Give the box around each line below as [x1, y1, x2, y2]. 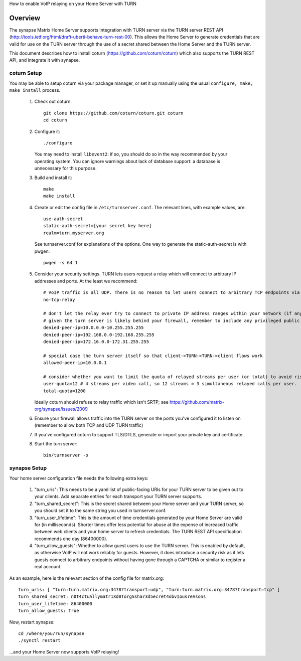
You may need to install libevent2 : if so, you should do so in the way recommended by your [34, 151, 228, 157]
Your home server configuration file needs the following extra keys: [9, 475, 148, 481]
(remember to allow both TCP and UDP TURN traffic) [34, 422, 143, 428]
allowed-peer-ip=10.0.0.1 [43, 360, 107, 366]
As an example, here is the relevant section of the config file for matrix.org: [9, 575, 164, 581]
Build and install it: [34, 175, 72, 181]
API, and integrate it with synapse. [9, 57, 80, 63]
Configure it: [34, 128, 60, 134]
